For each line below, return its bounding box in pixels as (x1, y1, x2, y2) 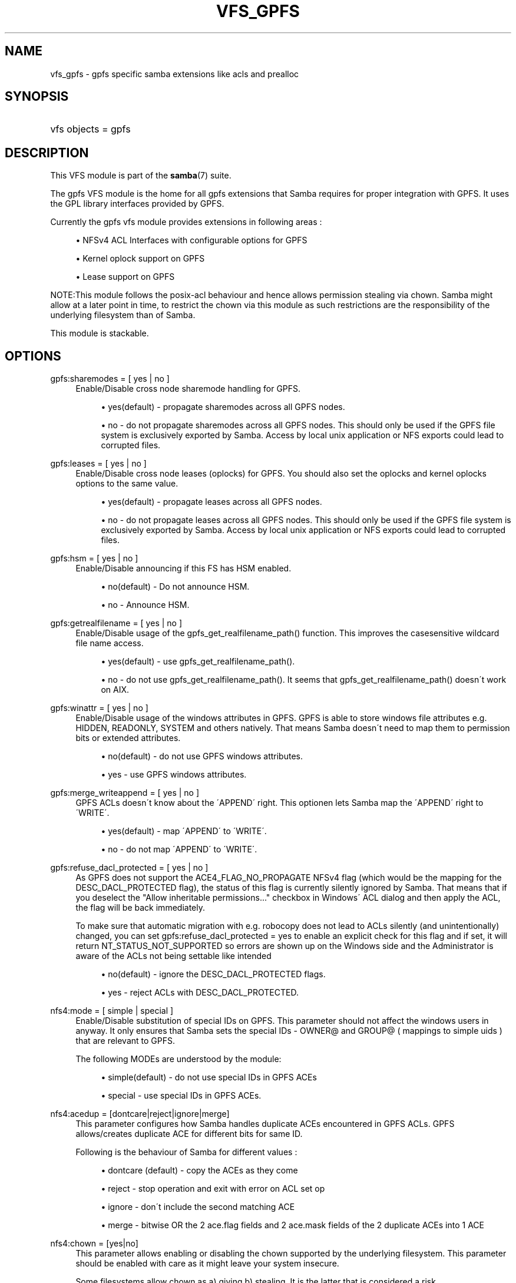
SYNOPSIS (5, 89, 69, 104)
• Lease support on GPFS (75, 272, 175, 282)
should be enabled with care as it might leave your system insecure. (75, 1258, 339, 1269)
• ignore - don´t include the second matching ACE (101, 1202, 295, 1212)
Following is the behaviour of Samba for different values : (75, 1147, 297, 1158)
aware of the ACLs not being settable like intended (75, 951, 272, 961)
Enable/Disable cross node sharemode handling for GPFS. (75, 383, 301, 394)
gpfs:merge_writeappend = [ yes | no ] (50, 788, 200, 798)
